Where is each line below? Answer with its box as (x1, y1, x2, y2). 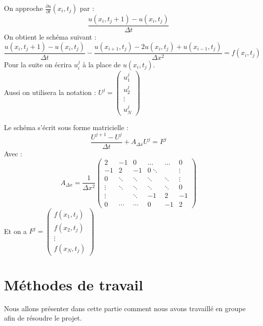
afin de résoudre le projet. (4, 313, 82, 323)
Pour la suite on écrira (4, 59, 72, 69)
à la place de (83, 59, 121, 69)
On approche (4, 3, 43, 13)
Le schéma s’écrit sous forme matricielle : (4, 122, 129, 132)
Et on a (4, 226, 27, 236)
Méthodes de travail (4, 274, 143, 294)
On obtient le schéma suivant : (4, 32, 96, 42)
